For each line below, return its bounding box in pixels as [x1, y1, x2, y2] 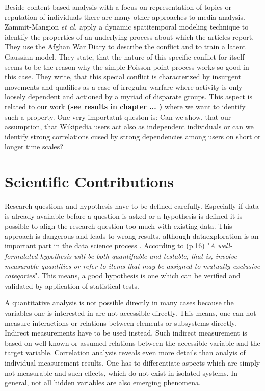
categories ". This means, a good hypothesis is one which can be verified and [5, 270, 241, 281]
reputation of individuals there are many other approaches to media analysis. [5, 11, 245, 22]
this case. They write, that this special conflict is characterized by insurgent [5, 71, 242, 82]
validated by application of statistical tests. [5, 280, 139, 291]
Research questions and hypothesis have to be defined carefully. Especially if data [5, 201, 259, 211]
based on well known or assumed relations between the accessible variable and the [5, 337, 260, 348]
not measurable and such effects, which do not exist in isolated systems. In [5, 367, 238, 378]
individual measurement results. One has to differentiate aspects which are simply [5, 357, 260, 368]
